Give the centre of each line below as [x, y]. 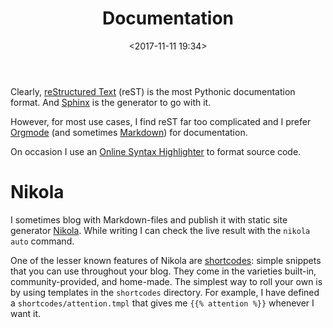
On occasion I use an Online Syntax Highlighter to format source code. [156, 151]
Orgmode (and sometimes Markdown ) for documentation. [129, 132]
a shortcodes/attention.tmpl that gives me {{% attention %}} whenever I [162, 303]
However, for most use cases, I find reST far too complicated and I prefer [161, 121]
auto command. [42, 241]
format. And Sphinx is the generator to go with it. [111, 102]
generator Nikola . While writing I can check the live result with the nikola [160, 230]
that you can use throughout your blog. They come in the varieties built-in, [163, 271]
